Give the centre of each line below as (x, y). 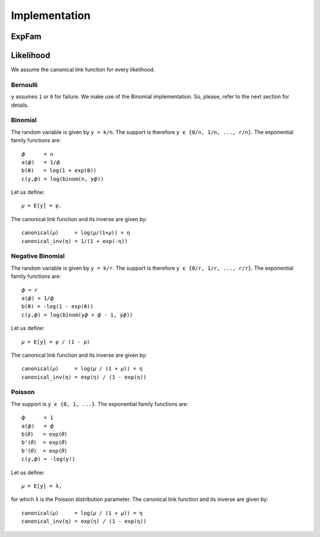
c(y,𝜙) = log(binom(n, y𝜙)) (63, 179)
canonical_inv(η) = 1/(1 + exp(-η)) (75, 241)
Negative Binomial (38, 256)
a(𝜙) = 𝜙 (38, 426)
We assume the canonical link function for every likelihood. (83, 70)
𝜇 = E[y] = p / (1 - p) (56, 342)
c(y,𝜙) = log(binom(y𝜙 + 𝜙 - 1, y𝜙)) (77, 315)
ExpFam (26, 36)
